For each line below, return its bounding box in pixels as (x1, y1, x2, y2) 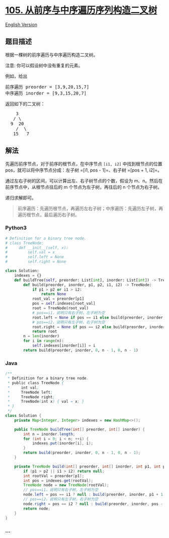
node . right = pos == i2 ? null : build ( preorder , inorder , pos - (23, 501, 163, 506)
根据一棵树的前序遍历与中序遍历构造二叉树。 (5, 51, 98, 58)
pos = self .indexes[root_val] (32, 301, 96, 306)
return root (32, 329, 57, 334)
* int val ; (7, 385, 39, 390)
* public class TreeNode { (7, 380, 64, 385)
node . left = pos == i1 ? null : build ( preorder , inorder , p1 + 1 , (23, 492, 165, 497)
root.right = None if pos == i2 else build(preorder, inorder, (32, 324, 167, 329)
